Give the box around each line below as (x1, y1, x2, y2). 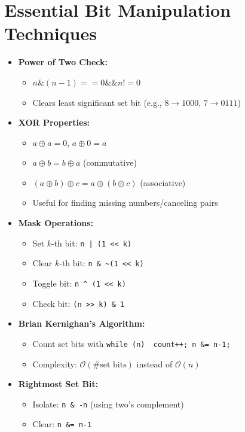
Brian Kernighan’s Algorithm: (18, 317, 145, 330)
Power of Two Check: (18, 56, 108, 68)
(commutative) (83, 156, 137, 169)
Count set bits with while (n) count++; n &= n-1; (32, 337, 231, 349)
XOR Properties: (18, 116, 90, 129)
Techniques (4, 21, 97, 45)
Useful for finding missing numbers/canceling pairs (32, 196, 218, 209)
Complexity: (32, 357, 77, 370)
